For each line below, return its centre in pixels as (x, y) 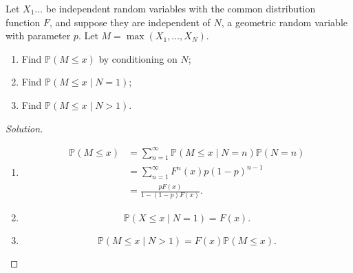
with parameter (38, 36)
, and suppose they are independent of (130, 22)
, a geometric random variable (285, 22)
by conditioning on (138, 58)
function (23, 22)
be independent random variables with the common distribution (181, 8)
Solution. (24, 128)
